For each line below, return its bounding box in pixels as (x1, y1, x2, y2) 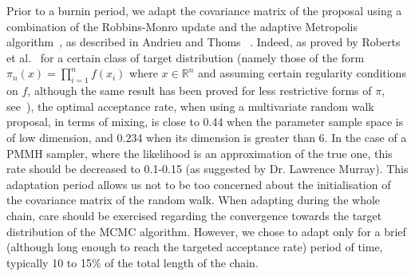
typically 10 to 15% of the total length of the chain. (6, 254, 259, 270)
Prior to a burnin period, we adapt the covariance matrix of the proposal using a (6, 2, 402, 18)
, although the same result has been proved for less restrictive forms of (27, 82, 372, 99)
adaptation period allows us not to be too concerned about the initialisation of (6, 175, 391, 192)
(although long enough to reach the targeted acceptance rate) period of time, (6, 239, 383, 255)
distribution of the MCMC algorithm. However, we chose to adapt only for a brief (6, 223, 406, 239)
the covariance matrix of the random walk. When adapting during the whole (6, 191, 381, 208)
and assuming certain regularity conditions (197, 65, 406, 81)
